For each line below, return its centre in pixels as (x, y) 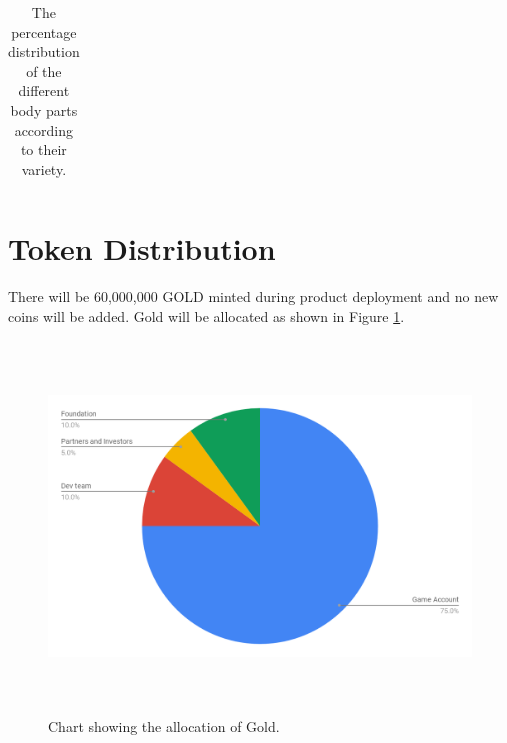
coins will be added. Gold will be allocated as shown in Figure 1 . (206, 315)
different (44, 90)
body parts (44, 109)
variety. (44, 168)
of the (44, 70)
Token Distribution (142, 248)
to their (43, 149)
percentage (44, 31)
